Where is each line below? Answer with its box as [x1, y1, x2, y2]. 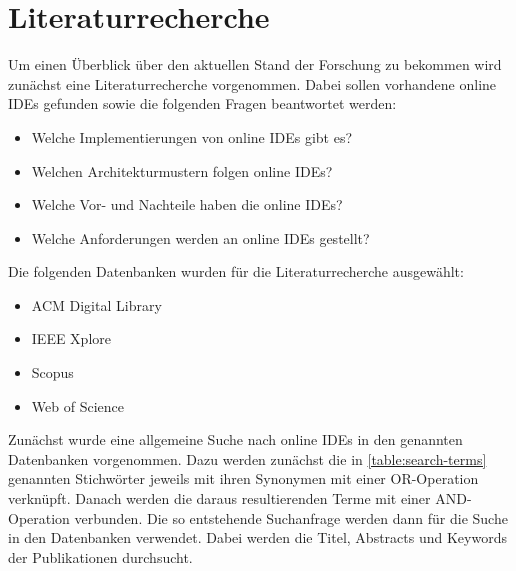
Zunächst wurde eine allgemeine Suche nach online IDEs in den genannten [8, 429, 463, 450]
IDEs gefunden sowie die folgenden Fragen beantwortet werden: [8, 93, 397, 114]
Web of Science [31, 395, 124, 416]
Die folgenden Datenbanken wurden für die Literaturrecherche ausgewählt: [8, 261, 464, 282]
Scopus [31, 362, 74, 383]
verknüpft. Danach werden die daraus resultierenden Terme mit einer [8, 488, 431, 509]
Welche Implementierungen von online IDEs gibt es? [31, 126, 353, 147]
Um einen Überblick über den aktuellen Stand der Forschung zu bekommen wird [8, 54, 502, 75]
